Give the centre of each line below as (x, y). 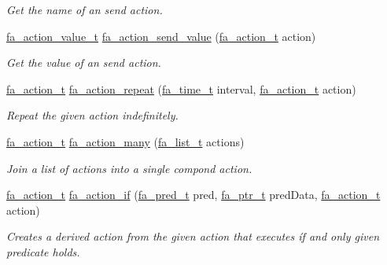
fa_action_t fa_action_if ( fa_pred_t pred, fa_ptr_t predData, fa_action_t (193, 195)
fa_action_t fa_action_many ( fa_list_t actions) (125, 141)
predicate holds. (43, 251)
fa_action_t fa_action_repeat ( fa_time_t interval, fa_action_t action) (181, 88)
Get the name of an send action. (85, 9)
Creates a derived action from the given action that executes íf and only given (193, 236)
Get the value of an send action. (84, 63)
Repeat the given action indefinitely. (92, 115)
